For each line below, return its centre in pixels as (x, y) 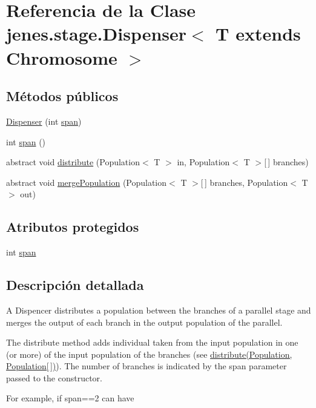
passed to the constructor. (54, 377)
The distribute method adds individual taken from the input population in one (152, 342)
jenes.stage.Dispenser (97, 34)
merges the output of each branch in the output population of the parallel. (144, 322)
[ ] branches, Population (244, 182)
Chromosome (62, 57)
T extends (258, 34)
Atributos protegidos (73, 227)
